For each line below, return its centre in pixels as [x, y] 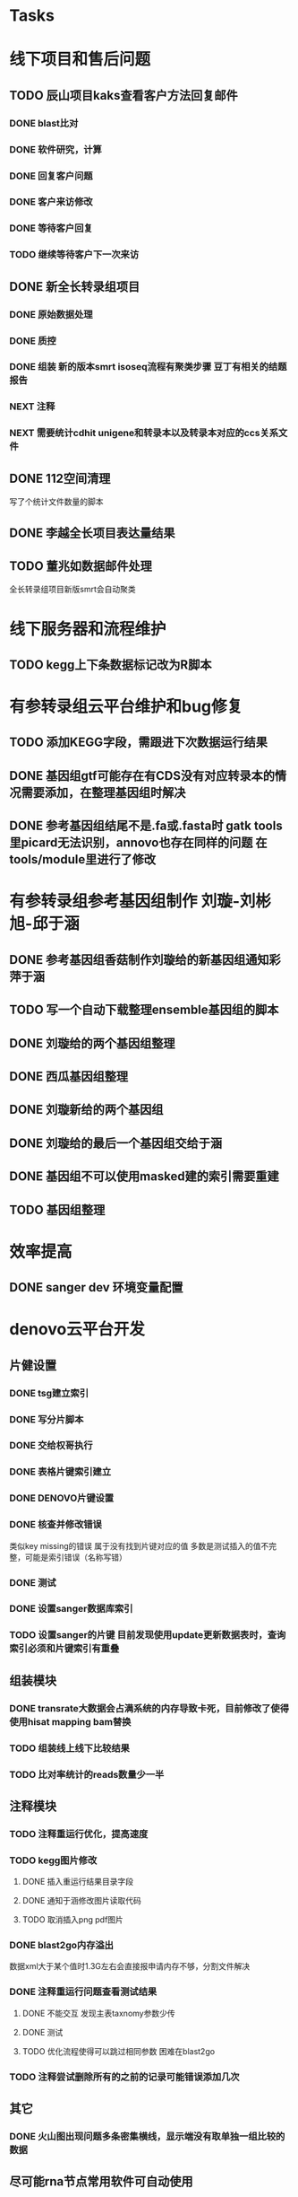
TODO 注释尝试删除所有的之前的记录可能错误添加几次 [124, 2077]
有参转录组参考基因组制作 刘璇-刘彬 [140, 902]
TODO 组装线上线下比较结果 [69, 1748]
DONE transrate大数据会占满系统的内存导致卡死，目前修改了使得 [149, 1708]
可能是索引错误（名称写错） [76, 1557]
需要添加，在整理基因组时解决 [103, 792]
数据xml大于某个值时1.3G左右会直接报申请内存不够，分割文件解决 [130, 1966]
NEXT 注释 [32, 407]
